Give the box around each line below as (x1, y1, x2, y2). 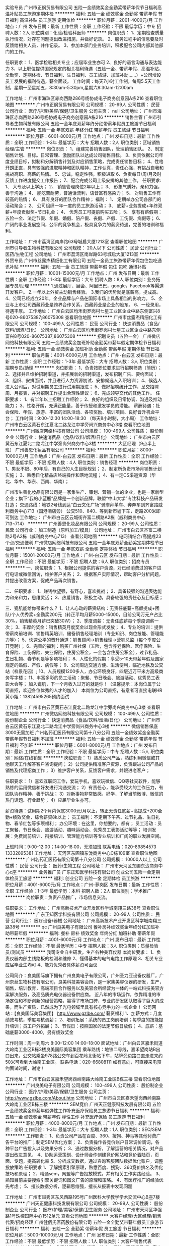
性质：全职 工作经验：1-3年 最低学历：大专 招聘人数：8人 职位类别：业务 (5, 277, 156, 282)
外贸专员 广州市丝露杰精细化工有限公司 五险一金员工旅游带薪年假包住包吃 (5, 257, 157, 264)
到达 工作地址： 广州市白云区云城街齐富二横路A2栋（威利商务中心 (9, 514, 146, 520)
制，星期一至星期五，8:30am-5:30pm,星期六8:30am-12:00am (5, 85, 133, 90)
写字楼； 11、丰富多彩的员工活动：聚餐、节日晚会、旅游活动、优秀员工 (9, 674, 156, 681)
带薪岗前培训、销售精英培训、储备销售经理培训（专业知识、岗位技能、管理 (5, 631, 159, 636)
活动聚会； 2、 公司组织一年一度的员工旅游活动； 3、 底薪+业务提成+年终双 (5, 202, 162, 209)
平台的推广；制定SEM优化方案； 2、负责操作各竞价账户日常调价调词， (9, 1139, 155, 1145)
